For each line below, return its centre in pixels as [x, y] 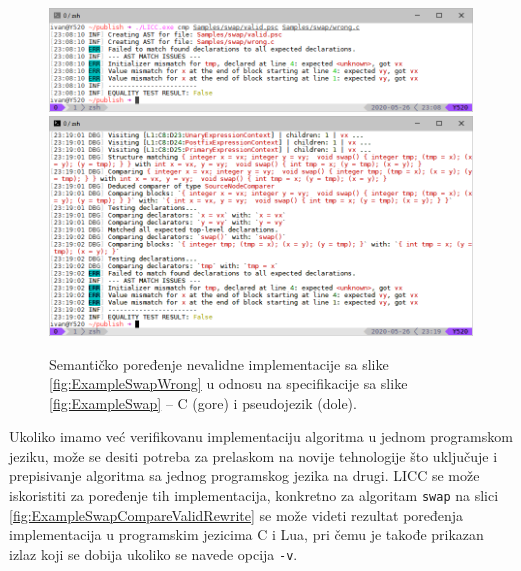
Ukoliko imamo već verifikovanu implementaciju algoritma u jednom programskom [261, 436]
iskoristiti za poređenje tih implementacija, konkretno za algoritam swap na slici [254, 495]
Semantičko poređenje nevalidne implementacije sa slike [219, 363]
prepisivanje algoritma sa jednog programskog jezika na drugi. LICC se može [244, 475]
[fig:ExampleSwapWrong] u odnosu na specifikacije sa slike [228, 383]
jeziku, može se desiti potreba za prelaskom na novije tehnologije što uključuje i [253, 455]
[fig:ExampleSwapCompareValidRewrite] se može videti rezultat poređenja [236, 514]
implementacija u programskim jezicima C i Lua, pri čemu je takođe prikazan [246, 534]
